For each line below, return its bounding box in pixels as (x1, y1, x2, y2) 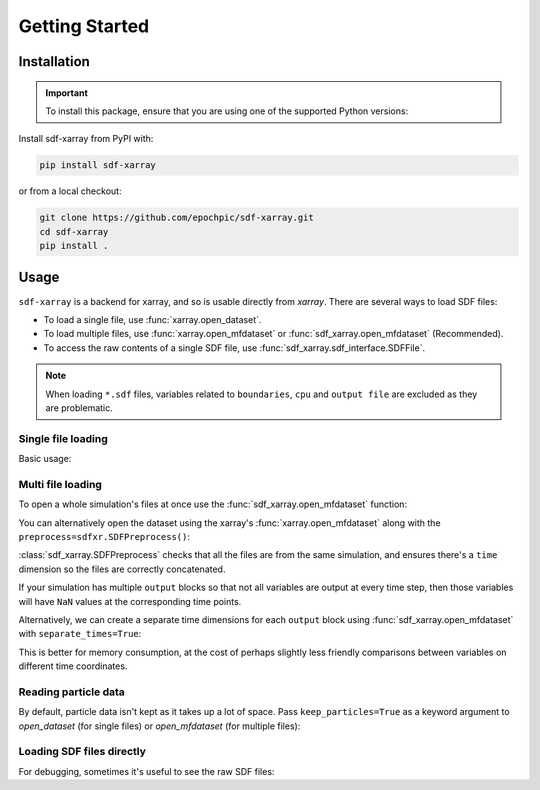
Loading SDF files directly (18, 745, 147, 759)
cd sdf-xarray (39, 226, 109, 237)
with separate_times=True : (18, 628, 142, 640)
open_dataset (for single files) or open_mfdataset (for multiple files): (18, 720, 301, 732)
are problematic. (45, 401, 114, 414)
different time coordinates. (18, 660, 128, 672)
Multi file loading (18, 477, 102, 491)
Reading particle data (18, 685, 125, 699)
